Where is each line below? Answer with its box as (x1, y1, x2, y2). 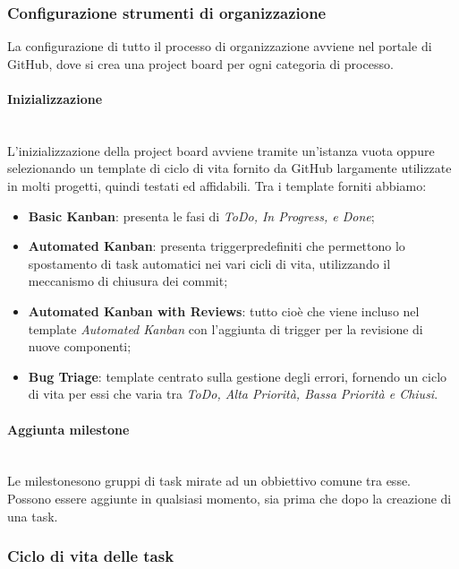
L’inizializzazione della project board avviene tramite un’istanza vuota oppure (7, 141, 435, 159)
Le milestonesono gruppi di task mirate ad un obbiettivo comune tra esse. (7, 471, 412, 490)
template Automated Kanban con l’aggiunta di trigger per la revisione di (28, 319, 423, 338)
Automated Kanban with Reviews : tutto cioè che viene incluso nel (28, 301, 420, 320)
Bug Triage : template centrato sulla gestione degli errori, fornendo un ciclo (28, 366, 447, 385)
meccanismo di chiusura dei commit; (28, 272, 228, 290)
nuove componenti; (28, 337, 132, 356)
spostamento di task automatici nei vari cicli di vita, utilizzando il (28, 254, 391, 272)
